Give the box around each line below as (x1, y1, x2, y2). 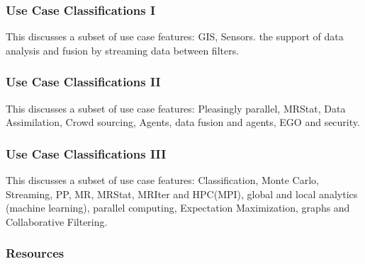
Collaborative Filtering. (6, 214, 108, 229)
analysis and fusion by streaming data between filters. (6, 42, 240, 57)
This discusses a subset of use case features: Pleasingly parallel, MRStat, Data (6, 101, 346, 115)
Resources (6, 244, 64, 262)
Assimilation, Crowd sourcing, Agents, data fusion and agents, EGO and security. (6, 115, 360, 130)
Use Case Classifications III (6, 144, 167, 162)
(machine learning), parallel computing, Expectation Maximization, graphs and (6, 200, 350, 215)
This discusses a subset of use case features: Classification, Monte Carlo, (6, 173, 319, 188)
